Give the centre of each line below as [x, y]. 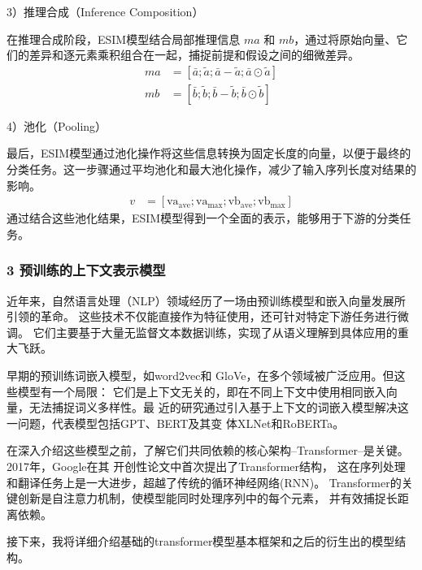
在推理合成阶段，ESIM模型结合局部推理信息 [124, 39]
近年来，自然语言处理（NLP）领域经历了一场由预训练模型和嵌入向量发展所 [206, 300]
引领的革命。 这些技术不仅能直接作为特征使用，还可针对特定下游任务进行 [202, 316]
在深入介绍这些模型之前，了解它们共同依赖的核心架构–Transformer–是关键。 [208, 450]
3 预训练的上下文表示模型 [86, 270]
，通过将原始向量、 [345, 39]
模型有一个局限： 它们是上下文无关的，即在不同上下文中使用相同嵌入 [202, 391]
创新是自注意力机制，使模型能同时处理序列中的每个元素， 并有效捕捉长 [207, 498]
